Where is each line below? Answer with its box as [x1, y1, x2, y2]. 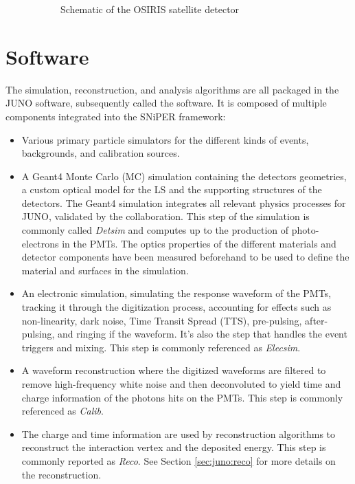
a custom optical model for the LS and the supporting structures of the [21, 182, 322, 197]
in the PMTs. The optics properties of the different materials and [62, 236, 336, 250]
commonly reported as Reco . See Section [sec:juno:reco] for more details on [21, 453, 336, 467]
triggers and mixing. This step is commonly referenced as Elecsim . [21, 340, 301, 354]
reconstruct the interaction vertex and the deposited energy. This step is [21, 440, 326, 454]
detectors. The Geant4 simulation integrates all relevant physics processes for [21, 195, 346, 210]
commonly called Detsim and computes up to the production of [21, 223, 289, 237]
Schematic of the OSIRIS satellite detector [60, 2, 240, 16]
